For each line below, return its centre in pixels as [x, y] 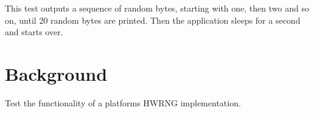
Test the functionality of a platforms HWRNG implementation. [123, 102]
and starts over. [34, 32]
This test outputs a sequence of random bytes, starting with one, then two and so [157, 8]
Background [56, 73]
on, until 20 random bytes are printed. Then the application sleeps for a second [153, 20]
